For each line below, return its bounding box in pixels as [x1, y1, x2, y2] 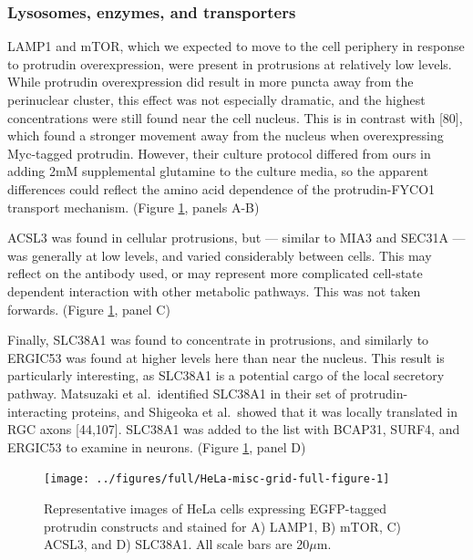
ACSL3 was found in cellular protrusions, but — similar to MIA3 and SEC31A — [7, 228, 466, 247]
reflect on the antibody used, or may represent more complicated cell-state [7, 264, 423, 283]
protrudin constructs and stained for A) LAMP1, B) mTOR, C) [44, 516, 402, 535]
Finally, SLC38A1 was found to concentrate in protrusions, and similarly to [7, 330, 429, 349]
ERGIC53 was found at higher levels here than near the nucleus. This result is [7, 347, 445, 367]
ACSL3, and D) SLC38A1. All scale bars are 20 [44, 534, 310, 554]
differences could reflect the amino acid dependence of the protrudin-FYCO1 [7, 179, 436, 198]
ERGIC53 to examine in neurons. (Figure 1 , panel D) [7, 437, 306, 456]
